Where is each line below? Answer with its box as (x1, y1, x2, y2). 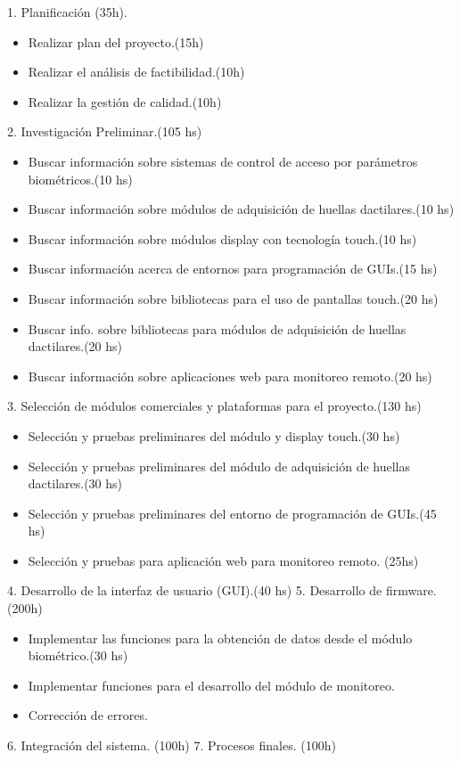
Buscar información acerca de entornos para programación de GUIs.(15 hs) (28, 259, 438, 278)
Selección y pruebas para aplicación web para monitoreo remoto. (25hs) (28, 551, 419, 569)
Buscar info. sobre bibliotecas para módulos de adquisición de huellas (28, 319, 407, 338)
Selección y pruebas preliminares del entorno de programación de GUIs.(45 (28, 503, 437, 522)
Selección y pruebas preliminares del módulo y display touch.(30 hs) (28, 426, 400, 445)
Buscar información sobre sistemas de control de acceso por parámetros (28, 151, 418, 170)
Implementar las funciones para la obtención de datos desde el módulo (28, 628, 413, 647)
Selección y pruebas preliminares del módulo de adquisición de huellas (28, 456, 411, 475)
